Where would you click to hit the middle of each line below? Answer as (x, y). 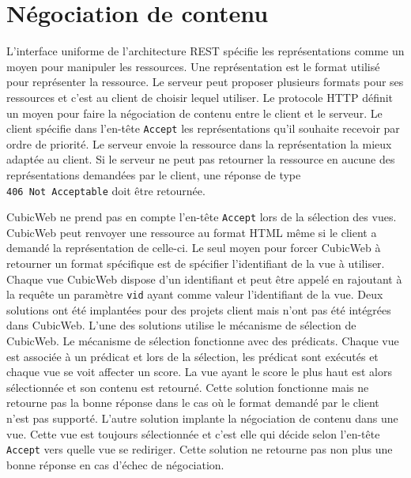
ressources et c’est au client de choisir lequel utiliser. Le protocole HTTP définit (200, 97)
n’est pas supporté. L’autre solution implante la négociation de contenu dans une (202, 418)
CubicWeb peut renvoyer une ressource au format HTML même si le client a (192, 232)
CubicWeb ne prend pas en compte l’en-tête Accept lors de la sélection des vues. (202, 217)
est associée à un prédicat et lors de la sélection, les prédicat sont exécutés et (192, 356)
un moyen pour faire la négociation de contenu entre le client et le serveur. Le (194, 113)
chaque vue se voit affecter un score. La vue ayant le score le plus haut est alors (199, 372)
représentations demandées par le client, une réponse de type (154, 174)
